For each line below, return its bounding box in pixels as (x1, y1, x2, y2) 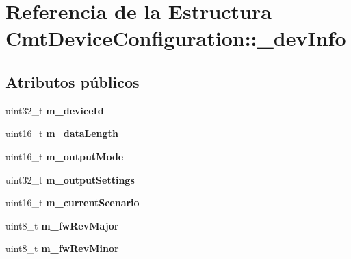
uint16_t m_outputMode (5, 149, 124, 163)
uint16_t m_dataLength (5, 126, 118, 140)
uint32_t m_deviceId (5, 103, 104, 117)
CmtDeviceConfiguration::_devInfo (5, 24, 346, 52)
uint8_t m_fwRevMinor (5, 241, 119, 256)
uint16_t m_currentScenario (5, 195, 140, 210)
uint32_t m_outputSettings (5, 172, 135, 186)
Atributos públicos (5, 71, 140, 92)
